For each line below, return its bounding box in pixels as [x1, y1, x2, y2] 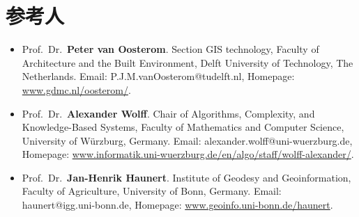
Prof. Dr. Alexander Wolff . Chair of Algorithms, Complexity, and [22, 106, 315, 120]
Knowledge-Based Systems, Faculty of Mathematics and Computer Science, [22, 120, 344, 134]
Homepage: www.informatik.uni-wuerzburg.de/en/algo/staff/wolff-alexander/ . [22, 147, 354, 161]
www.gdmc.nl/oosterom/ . [22, 82, 131, 97]
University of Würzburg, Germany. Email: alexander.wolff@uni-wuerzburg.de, [22, 133, 353, 147]
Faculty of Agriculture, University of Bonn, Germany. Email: [22, 184, 282, 198]
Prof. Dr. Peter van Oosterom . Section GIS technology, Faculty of [22, 42, 319, 56]
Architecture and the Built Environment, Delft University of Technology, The [22, 55, 353, 70]
